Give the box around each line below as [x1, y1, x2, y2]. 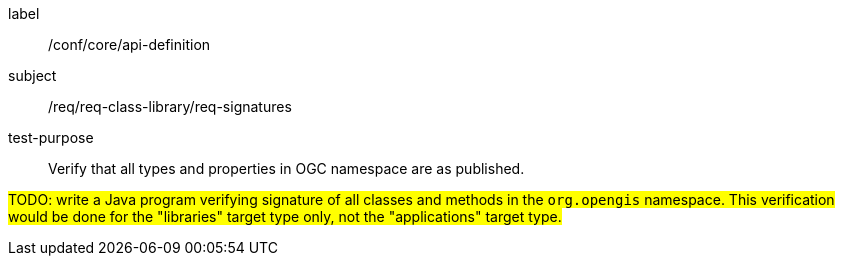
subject [8, 67, 57, 84]
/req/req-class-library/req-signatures [48, 98, 292, 115]
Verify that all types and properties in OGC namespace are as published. [48, 160, 525, 177]
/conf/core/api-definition [48, 36, 211, 53]
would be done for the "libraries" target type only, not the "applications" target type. [8, 208, 562, 225]
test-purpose [8, 129, 94, 146]
